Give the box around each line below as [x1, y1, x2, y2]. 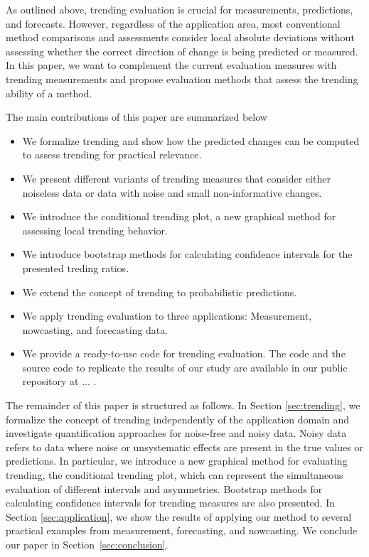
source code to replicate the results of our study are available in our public [22, 359, 348, 374]
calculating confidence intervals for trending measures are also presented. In [6, 495, 335, 510]
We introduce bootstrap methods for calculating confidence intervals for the [22, 247, 353, 261]
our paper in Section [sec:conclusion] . [6, 537, 169, 551]
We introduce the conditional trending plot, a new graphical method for [22, 209, 336, 224]
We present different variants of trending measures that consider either [22, 171, 331, 185]
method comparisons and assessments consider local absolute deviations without [6, 30, 355, 45]
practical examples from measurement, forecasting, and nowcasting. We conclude [6, 523, 358, 538]
